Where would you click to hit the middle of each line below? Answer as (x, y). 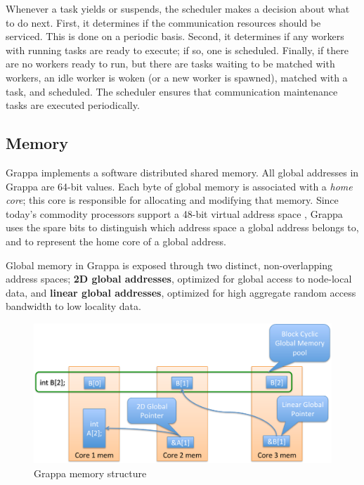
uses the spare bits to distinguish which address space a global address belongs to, (182, 227)
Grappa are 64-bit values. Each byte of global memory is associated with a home (179, 186)
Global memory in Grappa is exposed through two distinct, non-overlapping (169, 265)
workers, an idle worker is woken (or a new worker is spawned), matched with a (177, 77)
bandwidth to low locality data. (73, 306)
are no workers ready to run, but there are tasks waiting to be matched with (170, 64)
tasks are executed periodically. (73, 105)
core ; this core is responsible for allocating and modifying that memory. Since (172, 200)
